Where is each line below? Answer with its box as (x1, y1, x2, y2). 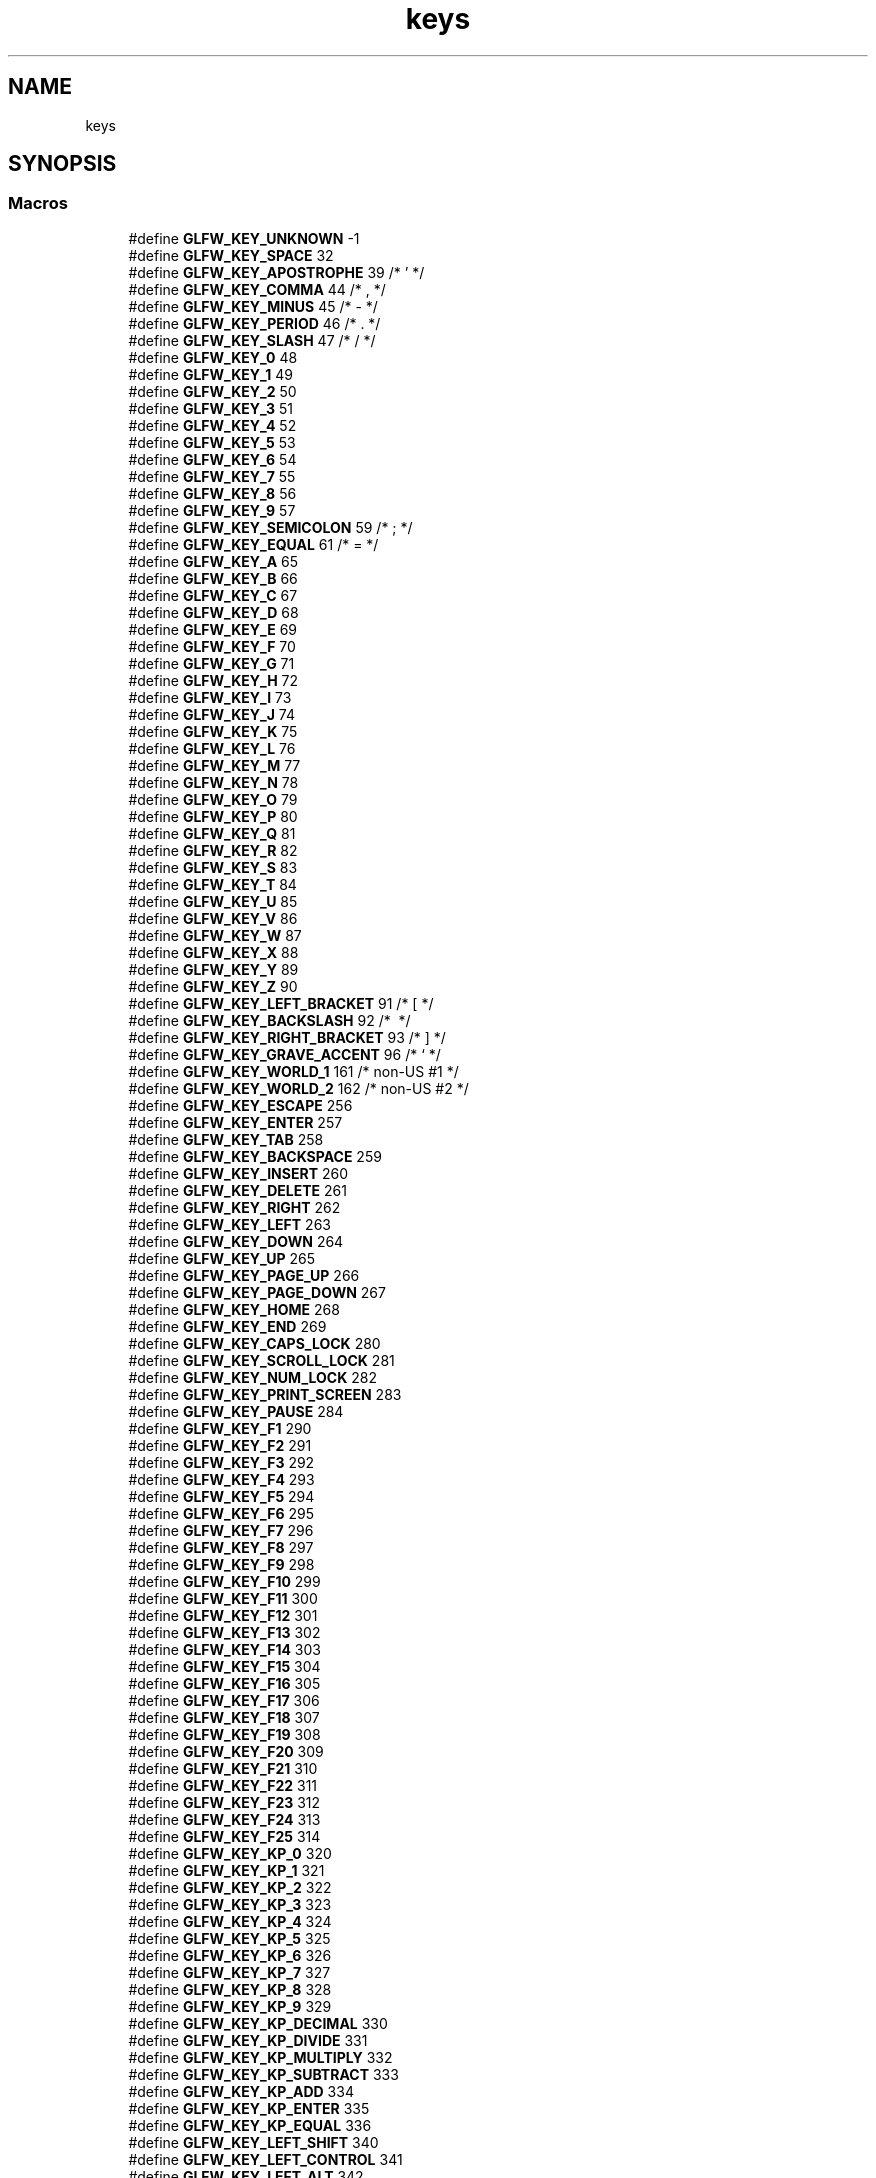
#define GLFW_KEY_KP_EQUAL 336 (128, 2116, 372, 2134)
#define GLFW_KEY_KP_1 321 (128, 1861, 325, 1879)
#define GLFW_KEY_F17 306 (128, 1691, 320, 1709)
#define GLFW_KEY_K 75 (128, 722, 298, 740)
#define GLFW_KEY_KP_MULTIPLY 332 (128, 2048, 393, 2066)
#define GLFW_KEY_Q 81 (128, 824, 296, 842)
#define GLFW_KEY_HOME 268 (128, 1300, 340, 1318)
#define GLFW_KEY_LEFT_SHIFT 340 (128, 2133, 379, 2151)
